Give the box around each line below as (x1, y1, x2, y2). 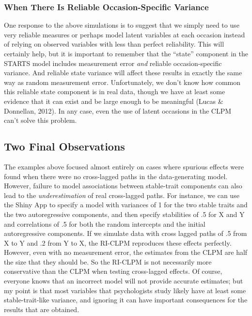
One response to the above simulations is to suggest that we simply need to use (4, 20, 239, 30)
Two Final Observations (4, 139, 125, 154)
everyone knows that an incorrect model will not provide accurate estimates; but (4, 276, 243, 286)
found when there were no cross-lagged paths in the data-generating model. (4, 171, 228, 181)
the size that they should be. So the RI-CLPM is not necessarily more (4, 256, 212, 266)
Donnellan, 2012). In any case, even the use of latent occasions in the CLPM (4, 105, 232, 116)
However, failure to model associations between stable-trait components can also (4, 181, 242, 191)
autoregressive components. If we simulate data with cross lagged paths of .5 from (4, 228, 247, 238)
